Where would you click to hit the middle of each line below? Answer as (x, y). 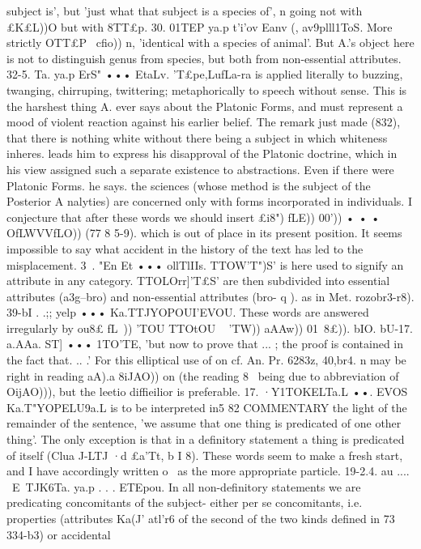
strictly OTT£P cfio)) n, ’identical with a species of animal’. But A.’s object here (210, 43)
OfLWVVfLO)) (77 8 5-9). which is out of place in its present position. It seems (204, 233)
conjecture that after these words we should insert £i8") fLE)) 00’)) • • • (193, 217)
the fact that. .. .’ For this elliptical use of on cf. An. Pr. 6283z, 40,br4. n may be (206, 360)
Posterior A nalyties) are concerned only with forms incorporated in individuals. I (209, 201)
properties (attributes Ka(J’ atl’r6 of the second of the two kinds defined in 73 (201, 518)
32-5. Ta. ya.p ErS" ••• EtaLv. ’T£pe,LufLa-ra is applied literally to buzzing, (205, 74)
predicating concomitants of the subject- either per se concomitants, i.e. (185, 502)
